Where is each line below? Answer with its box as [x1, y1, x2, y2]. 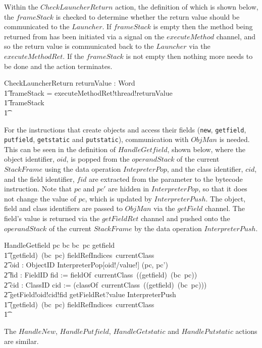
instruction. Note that [4, 183, 72, 194]
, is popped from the [66, 154, 130, 164]
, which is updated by [85, 193, 152, 203]
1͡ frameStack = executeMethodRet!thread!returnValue [4, 87, 173, 98]
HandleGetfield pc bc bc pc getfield [4, 240, 115, 250]
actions [235, 325, 257, 336]
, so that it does [198, 183, 247, 194]
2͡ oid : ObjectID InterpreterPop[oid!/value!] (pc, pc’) [4, 259, 168, 270]
